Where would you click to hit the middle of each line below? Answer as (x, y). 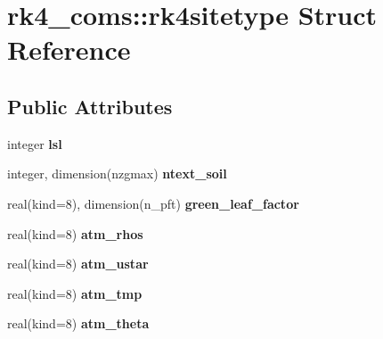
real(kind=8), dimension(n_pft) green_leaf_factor (153, 203)
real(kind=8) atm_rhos (75, 233)
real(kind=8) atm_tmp (75, 293)
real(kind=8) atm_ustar (78, 264)
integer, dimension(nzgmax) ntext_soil (117, 174)
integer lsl (35, 143)
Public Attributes (90, 106)
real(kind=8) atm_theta (78, 323)
